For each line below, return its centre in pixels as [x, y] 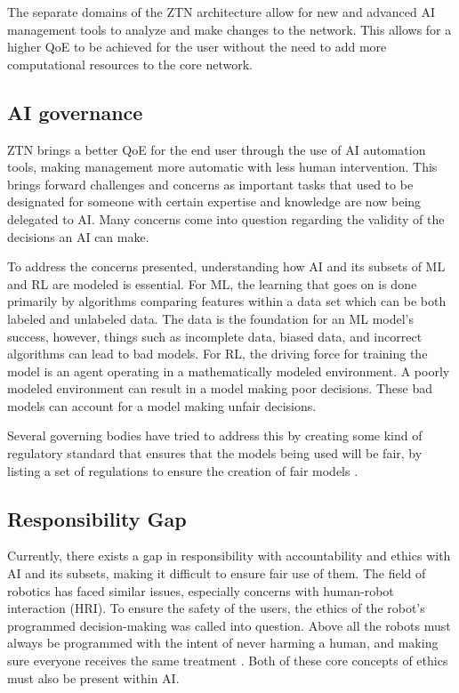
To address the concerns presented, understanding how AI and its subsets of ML [226, 266]
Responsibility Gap [97, 518]
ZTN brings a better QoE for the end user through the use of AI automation [217, 149]
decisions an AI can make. [78, 236]
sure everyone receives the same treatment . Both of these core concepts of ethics [228, 661]
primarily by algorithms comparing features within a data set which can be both [227, 301]
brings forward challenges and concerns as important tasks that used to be [210, 184]
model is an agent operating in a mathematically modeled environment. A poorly [229, 371]
